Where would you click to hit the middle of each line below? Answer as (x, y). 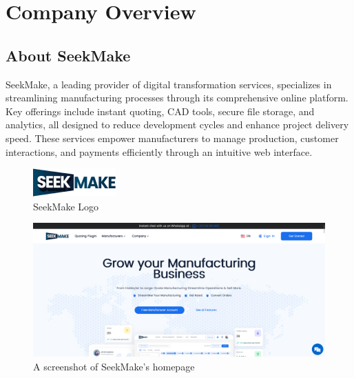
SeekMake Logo (66, 206)
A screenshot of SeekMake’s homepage (114, 366)
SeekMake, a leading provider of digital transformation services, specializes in (169, 84)
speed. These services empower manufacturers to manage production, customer (172, 138)
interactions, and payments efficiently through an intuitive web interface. (159, 151)
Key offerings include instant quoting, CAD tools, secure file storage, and (160, 111)
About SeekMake (68, 55)
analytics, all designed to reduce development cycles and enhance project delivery (177, 125)
